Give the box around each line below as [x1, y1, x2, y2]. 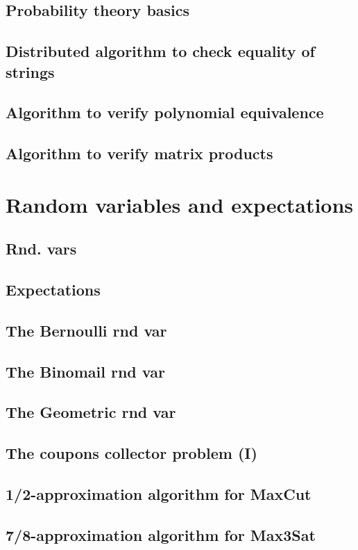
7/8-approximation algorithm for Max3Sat [6, 524, 316, 545]
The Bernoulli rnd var [6, 319, 167, 341]
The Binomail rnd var [6, 360, 165, 382]
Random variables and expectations [6, 190, 354, 218]
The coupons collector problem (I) [6, 442, 257, 464]
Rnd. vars [6, 238, 77, 259]
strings [6, 60, 55, 82]
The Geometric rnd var [6, 401, 176, 423]
